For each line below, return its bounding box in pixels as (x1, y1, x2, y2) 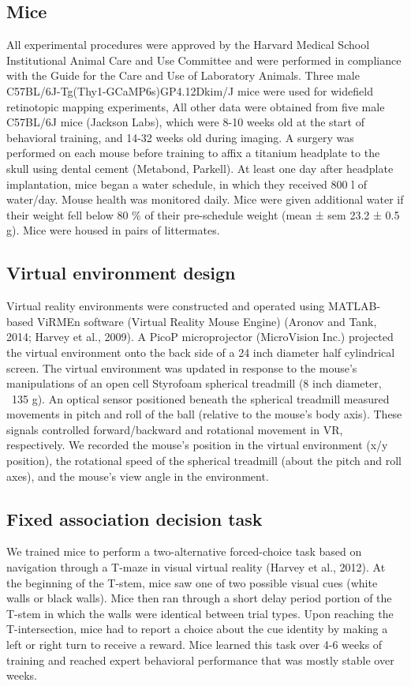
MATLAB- (328, 298, 381, 314)
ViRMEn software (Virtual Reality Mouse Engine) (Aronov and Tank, (36, 313, 377, 329)
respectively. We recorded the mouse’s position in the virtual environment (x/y (6, 437, 388, 453)
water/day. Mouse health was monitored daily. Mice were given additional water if (6, 191, 404, 208)
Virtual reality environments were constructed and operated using (6, 298, 325, 314)
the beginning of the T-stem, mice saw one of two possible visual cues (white (6, 574, 378, 590)
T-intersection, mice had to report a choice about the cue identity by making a (6, 620, 388, 637)
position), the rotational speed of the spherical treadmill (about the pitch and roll (6, 452, 402, 469)
